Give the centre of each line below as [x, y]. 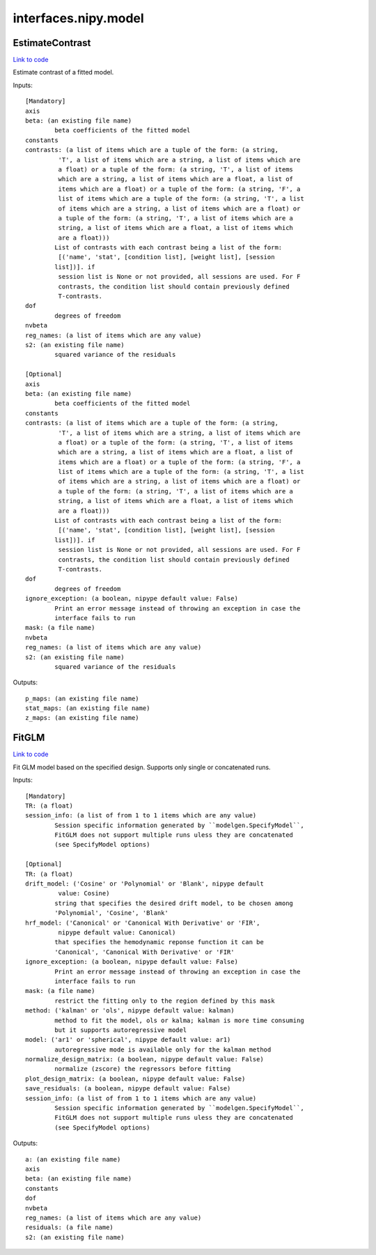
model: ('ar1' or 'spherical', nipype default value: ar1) [128, 1040]
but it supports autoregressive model [121, 1030]
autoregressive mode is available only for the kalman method [163, 1049]
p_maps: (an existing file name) [82, 698]
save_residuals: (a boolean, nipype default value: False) [128, 1088]
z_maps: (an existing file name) [82, 718]
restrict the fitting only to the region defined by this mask [165, 1001]
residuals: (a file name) [70, 1227]
